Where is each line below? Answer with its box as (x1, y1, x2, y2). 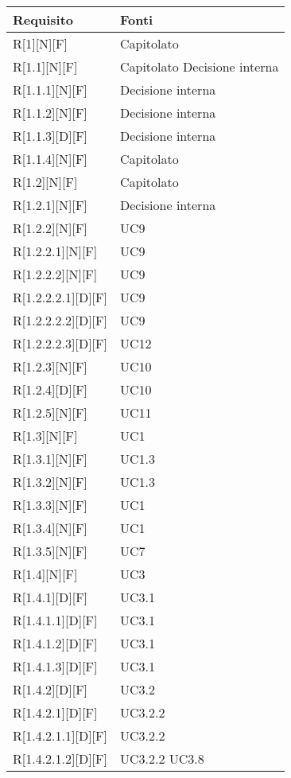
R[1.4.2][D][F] (13, 680, 88, 698)
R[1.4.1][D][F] (13, 588, 88, 606)
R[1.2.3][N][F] (13, 357, 87, 375)
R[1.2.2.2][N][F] (13, 265, 98, 283)
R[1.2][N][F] (13, 173, 78, 191)
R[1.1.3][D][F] (13, 126, 88, 145)
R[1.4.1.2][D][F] (13, 634, 98, 652)
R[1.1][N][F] (13, 57, 78, 76)
